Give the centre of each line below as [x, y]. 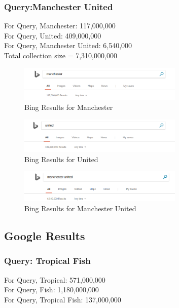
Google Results [45, 235]
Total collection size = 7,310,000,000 [61, 55]
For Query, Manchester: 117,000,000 [60, 26]
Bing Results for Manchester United [80, 208]
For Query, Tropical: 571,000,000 [55, 279]
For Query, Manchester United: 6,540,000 [68, 45]
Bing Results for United [61, 159]
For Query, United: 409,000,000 [53, 35]
